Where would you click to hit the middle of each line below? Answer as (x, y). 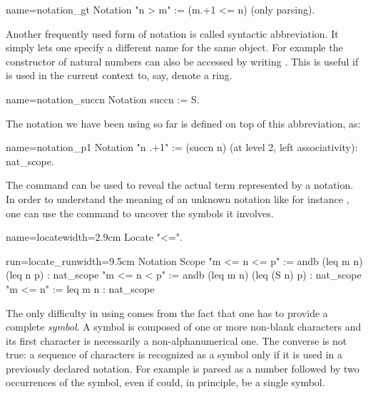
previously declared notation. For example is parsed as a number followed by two (183, 368)
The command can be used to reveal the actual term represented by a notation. (180, 185)
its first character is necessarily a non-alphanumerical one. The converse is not (177, 340)
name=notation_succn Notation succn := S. (103, 99)
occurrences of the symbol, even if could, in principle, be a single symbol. (165, 382)
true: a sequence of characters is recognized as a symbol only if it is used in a (174, 354)
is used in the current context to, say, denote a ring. (119, 75)
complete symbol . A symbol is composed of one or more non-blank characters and (184, 327)
